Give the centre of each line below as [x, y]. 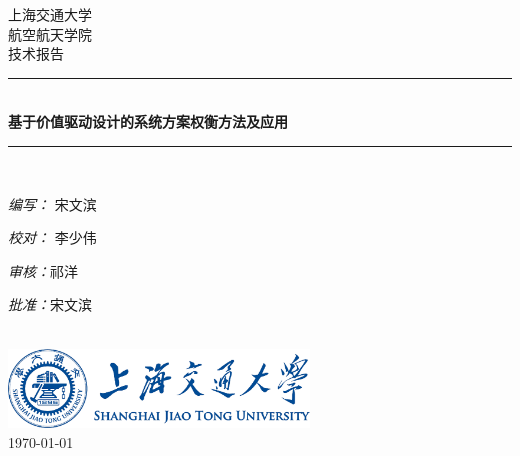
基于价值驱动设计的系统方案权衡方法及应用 [148, 121]
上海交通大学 [50, 14]
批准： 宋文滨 [50, 304]
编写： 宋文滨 [52, 203]
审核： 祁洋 [43, 270]
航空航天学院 [50, 33]
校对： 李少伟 [52, 237]
